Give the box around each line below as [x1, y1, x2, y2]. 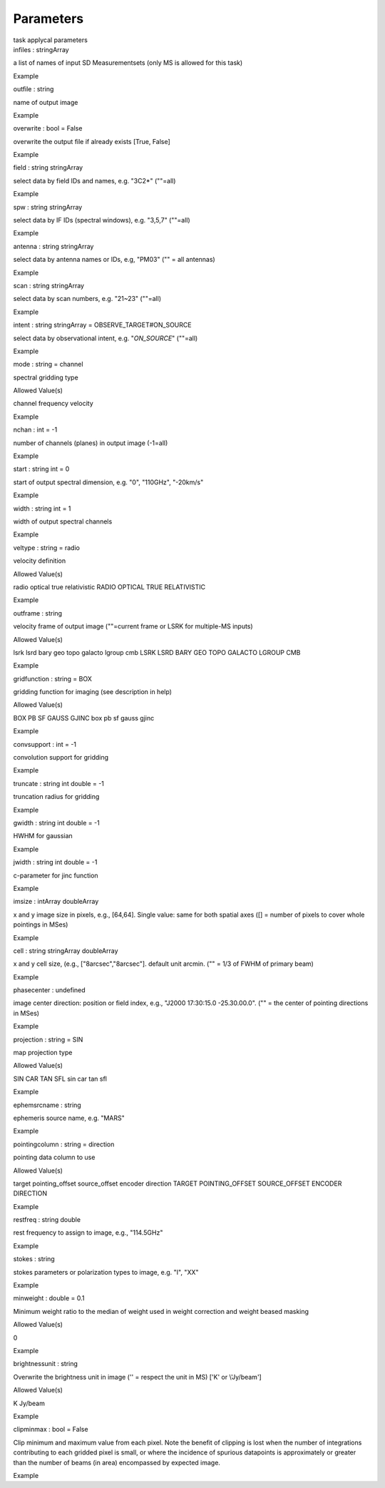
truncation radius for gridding [13, 793, 100, 801]
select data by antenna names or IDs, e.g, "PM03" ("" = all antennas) [13, 255, 215, 264]
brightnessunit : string [13, 1360, 78, 1368]
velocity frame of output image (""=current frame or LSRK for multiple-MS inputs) [13, 622, 253, 631]
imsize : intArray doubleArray [13, 897, 99, 906]
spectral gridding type [13, 373, 78, 382]
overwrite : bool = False [13, 124, 83, 133]
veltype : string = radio [13, 543, 80, 552]
